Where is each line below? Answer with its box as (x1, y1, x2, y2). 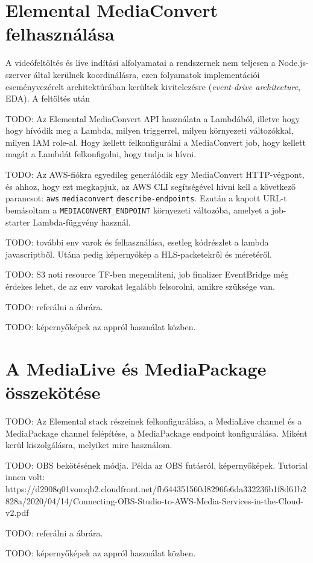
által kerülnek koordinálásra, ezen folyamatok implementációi (33, 68, 260, 80)
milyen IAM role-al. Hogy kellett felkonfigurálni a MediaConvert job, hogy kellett (5, 135, 306, 148)
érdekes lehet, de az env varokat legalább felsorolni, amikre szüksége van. (5, 279, 275, 292)
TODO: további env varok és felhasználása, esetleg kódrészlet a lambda (5, 236, 269, 249)
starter (5, 215, 30, 228)
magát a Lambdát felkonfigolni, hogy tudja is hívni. (5, 148, 197, 160)
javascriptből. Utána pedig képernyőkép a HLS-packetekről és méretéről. (5, 247, 272, 260)
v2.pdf (5, 506, 29, 519)
